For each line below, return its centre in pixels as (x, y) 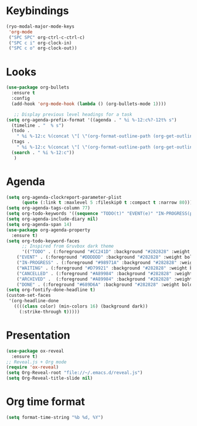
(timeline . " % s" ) (38, 125)
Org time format (45, 402)
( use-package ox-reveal (35, 351)
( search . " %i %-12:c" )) (43, 153)
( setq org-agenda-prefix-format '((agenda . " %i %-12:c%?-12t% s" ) (91, 120)
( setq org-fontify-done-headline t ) (51, 290)
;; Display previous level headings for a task (73, 114)
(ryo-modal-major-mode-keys (40, 26)
